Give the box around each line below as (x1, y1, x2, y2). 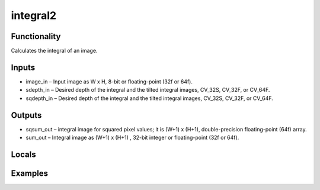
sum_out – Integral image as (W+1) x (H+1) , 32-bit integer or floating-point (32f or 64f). (25, 134, 239, 141)
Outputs (11, 110, 42, 120)
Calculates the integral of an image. (11, 47, 98, 54)
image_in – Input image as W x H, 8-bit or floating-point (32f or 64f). (25, 78, 193, 85)
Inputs (11, 62, 36, 72)
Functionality (11, 31, 61, 41)
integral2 (11, 9, 56, 22)
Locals (11, 149, 36, 159)
